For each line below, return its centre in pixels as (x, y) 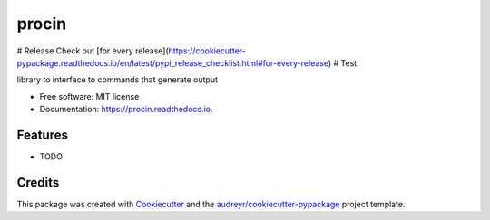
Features (42, 134)
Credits (38, 182)
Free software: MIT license (89, 96)
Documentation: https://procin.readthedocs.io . (126, 110)
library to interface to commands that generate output (117, 80)
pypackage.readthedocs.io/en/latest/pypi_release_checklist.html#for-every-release (172, 62)
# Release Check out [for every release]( (93, 51)
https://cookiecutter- (207, 51)
